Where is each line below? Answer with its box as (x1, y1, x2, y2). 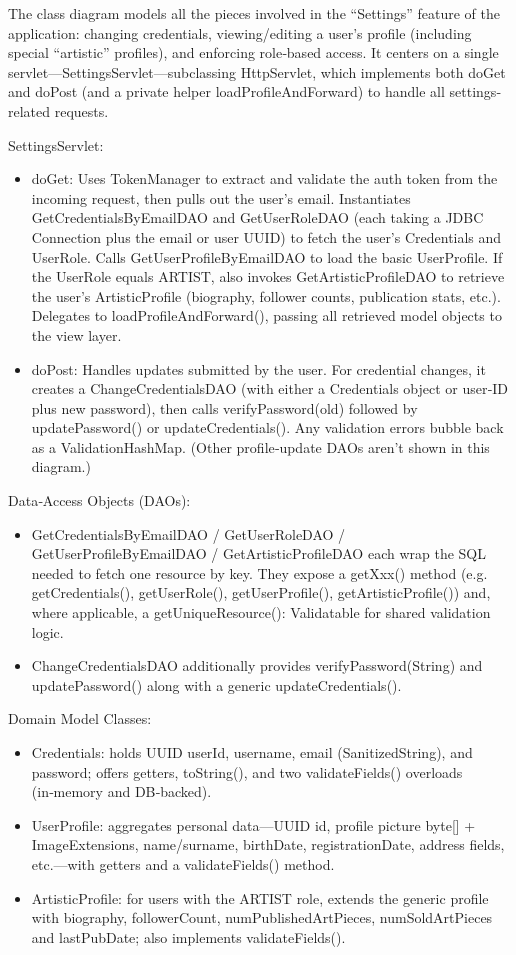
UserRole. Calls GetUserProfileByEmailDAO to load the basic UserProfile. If (31, 246, 503, 267)
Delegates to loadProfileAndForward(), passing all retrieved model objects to (31, 305, 502, 326)
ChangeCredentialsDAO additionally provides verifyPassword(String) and (31, 655, 483, 676)
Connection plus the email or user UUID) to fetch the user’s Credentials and (31, 226, 502, 247)
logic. (31, 621, 64, 642)
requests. (54, 100, 109, 121)
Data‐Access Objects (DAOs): (8, 490, 191, 511)
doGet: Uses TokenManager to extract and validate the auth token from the (31, 168, 498, 189)
